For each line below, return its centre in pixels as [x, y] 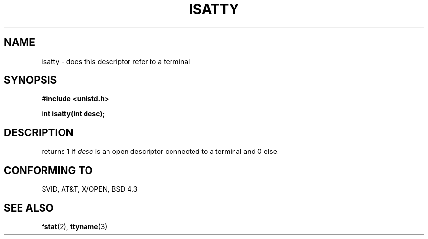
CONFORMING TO [48, 170]
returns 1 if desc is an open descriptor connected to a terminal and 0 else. [160, 152]
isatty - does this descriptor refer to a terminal [116, 61]
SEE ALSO [29, 208]
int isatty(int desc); [73, 114]
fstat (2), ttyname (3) [75, 226]
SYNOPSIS [31, 80]
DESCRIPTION [39, 132]
